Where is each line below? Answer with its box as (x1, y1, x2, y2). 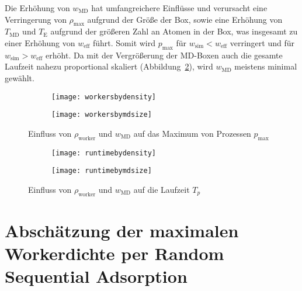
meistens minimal (234, 60, 297, 72)
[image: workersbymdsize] (51, 110, 152, 119)
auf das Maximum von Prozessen (133, 127, 251, 139)
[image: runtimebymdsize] (51, 167, 152, 175)
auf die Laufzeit (133, 183, 190, 195)
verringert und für (230, 36, 294, 49)
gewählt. (5, 71, 34, 84)
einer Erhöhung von (5, 36, 75, 49)
